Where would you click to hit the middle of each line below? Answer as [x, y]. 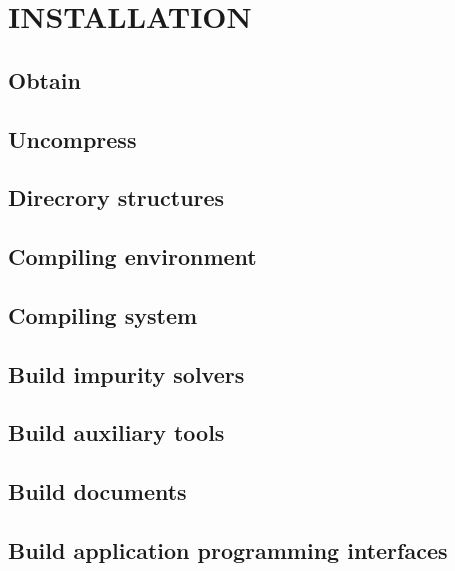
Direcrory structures [116, 197]
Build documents [97, 491]
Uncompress [72, 138]
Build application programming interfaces [228, 550]
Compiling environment [132, 256]
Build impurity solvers [126, 373]
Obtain [44, 79]
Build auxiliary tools [116, 432]
